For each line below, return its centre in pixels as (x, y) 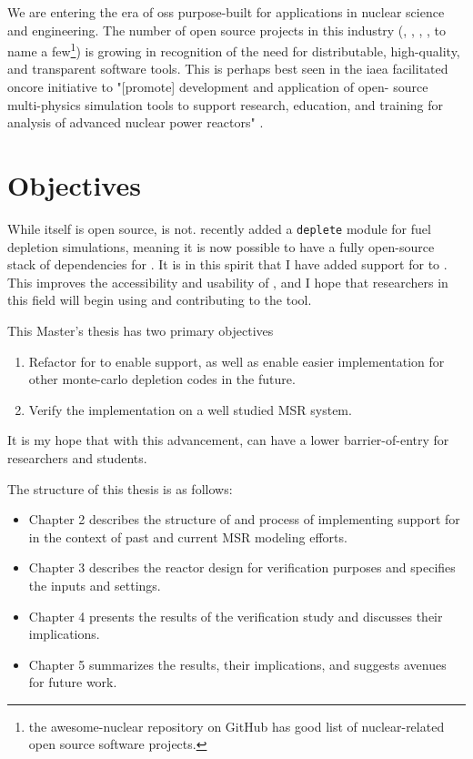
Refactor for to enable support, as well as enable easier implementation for (236, 361)
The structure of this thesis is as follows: (120, 488)
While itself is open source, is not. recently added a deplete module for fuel (219, 228)
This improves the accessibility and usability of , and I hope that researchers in (228, 282)
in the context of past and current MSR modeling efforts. (188, 536)
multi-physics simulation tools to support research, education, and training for (226, 104)
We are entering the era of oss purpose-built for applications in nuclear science (226, 12)
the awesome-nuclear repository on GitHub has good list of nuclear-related (236, 726)
